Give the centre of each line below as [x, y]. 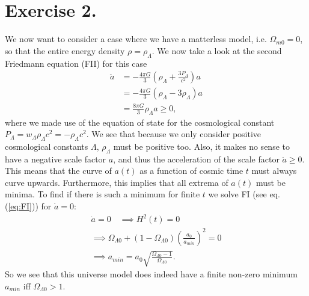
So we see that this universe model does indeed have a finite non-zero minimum [151, 274]
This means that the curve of [58, 171]
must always [274, 171]
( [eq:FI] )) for [28, 206]
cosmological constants [47, 146]
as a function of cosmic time [191, 171]
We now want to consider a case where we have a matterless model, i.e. [136, 39]
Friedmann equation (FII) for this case [76, 63]
